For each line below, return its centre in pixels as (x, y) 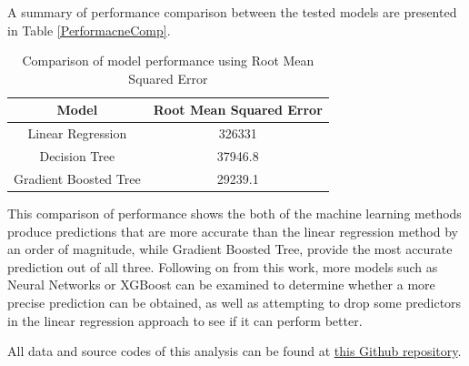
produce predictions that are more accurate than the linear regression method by (233, 231)
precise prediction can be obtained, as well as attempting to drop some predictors (234, 302)
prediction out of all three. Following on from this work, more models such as (223, 266)
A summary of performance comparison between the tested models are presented (232, 12)
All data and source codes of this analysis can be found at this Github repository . (234, 351)
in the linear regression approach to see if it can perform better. (185, 320)
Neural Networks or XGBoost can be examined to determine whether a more (221, 285)
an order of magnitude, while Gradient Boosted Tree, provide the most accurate (230, 249)
